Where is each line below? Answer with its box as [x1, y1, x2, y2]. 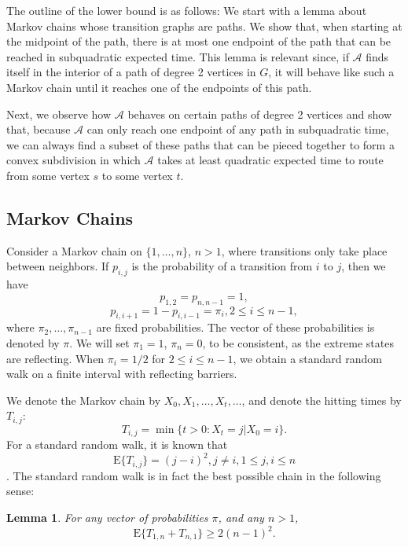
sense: [6, 483, 35, 499]
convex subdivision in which [6, 152, 141, 168]
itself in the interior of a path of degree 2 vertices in [6, 64, 256, 80]
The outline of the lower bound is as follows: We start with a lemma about [6, 2, 367, 18]
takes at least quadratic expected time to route [157, 152, 384, 168]
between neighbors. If [6, 258, 109, 274]
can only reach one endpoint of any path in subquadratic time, [86, 121, 389, 138]
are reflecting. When [6, 350, 105, 366]
